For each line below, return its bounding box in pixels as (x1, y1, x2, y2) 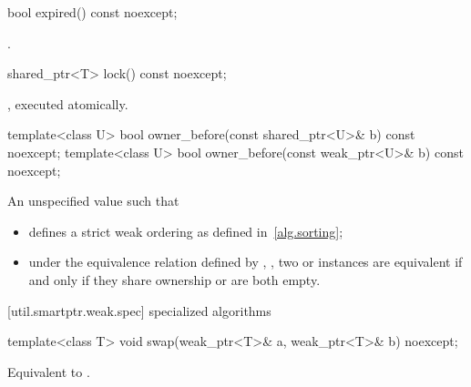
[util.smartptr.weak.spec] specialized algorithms (7, 300, 271, 320)
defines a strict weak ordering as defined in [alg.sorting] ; (28, 221, 343, 240)
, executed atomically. (7, 94, 128, 113)
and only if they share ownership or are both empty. (28, 270, 321, 289)
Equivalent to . (7, 362, 90, 381)
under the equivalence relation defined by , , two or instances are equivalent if (28, 252, 463, 271)
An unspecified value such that (7, 191, 179, 210)
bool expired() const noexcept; (7, 3, 178, 21)
